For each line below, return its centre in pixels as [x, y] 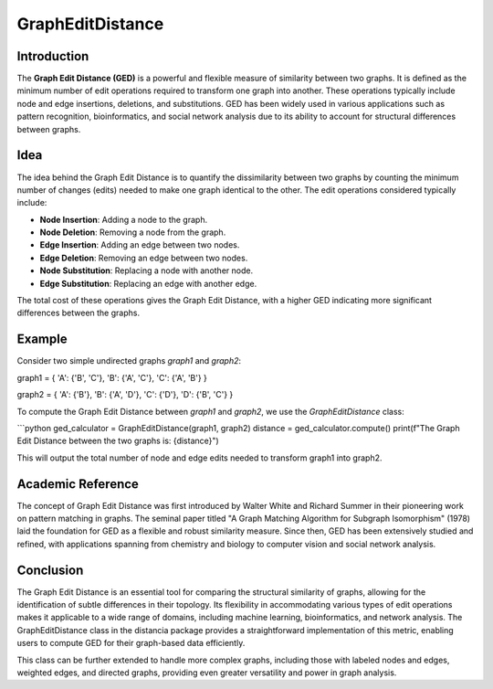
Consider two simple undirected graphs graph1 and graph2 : [129, 361]
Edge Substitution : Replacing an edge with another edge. [148, 283]
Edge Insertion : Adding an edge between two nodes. [140, 245]
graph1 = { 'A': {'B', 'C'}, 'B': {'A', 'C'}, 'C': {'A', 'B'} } [112, 377]
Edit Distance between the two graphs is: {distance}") [118, 441]
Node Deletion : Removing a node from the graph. [133, 232]
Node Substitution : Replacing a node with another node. [147, 270]
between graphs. [49, 129]
